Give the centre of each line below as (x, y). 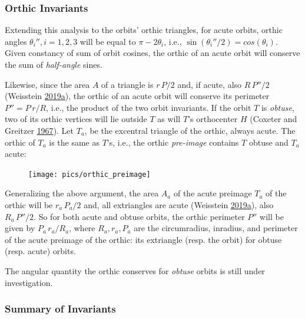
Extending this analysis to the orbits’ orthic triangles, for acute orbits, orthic (144, 30)
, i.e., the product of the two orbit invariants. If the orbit (149, 107)
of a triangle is (127, 84)
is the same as (74, 142)
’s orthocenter (213, 119)
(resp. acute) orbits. (40, 251)
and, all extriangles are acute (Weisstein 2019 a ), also (179, 205)
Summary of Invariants (60, 309)
